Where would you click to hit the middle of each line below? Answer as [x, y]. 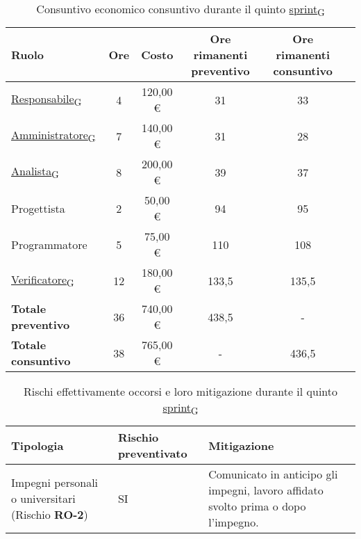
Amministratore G [53, 136]
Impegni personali [55, 482]
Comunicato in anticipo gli [273, 474]
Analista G [35, 172]
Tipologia [37, 445]
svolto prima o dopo [257, 506]
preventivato [152, 453]
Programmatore [49, 244]
